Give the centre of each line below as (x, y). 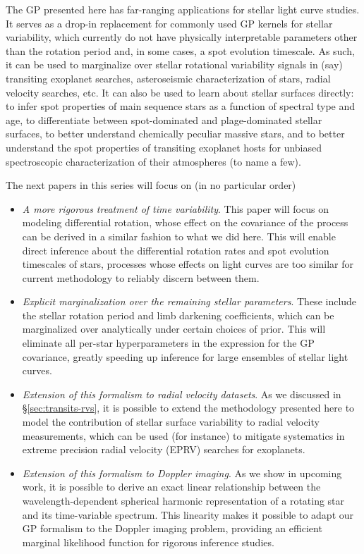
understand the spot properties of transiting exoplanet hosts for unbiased (164, 147)
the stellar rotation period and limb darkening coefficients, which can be (178, 315)
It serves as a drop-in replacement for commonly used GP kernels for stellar (169, 23)
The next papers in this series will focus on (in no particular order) (151, 185)
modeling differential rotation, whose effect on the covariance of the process (185, 222)
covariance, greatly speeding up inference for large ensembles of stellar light (185, 356)
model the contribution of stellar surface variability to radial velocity (171, 422)
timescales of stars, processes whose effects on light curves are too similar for (188, 264)
